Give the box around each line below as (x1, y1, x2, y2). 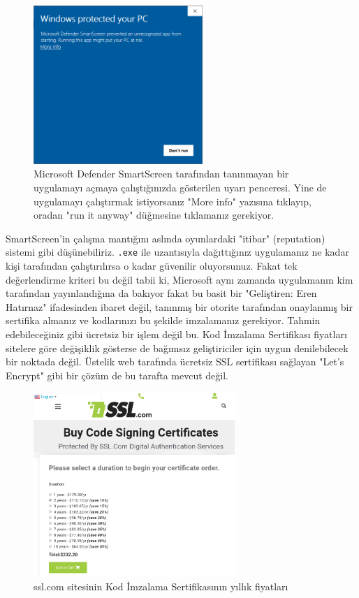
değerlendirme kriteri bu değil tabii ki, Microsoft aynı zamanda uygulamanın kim (6, 272, 353, 286)
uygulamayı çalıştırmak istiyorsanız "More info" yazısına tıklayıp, (34, 194, 312, 208)
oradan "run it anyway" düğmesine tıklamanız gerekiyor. (34, 207, 274, 222)
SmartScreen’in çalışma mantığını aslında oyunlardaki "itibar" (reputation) (6, 231, 325, 245)
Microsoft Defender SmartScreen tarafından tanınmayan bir (34, 166, 289, 181)
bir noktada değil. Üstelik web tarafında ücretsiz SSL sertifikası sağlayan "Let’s (6, 354, 344, 369)
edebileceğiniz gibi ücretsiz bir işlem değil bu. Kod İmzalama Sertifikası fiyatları (6, 326, 347, 341)
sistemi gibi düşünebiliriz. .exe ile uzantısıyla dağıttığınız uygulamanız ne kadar (6, 245, 349, 259)
